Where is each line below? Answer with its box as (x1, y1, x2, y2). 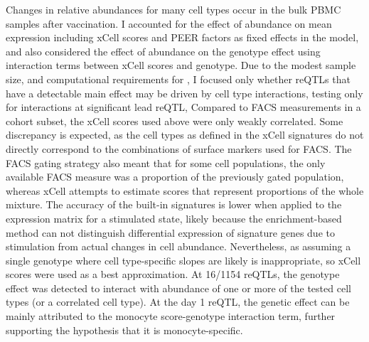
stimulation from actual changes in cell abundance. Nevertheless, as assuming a (6, 239, 351, 254)
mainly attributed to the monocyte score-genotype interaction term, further (6, 309, 336, 324)
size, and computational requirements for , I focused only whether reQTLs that (6, 71, 351, 86)
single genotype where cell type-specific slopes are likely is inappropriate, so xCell (6, 252, 361, 267)
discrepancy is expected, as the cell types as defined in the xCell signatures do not (6, 127, 364, 142)
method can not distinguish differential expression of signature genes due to (6, 225, 335, 240)
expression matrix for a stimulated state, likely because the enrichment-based (6, 210, 342, 225)
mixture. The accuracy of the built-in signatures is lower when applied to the (6, 197, 342, 212)
